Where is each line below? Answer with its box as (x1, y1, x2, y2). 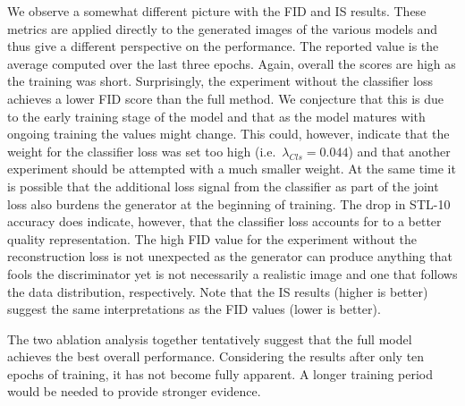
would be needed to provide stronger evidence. (7, 382, 261, 401)
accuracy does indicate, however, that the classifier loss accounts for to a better (7, 212, 442, 231)
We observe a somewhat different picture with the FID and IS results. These (7, 2, 427, 20)
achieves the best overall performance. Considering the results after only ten (7, 347, 425, 366)
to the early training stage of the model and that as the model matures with (7, 106, 426, 125)
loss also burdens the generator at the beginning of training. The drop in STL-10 (7, 194, 451, 213)
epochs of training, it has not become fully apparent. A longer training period (7, 364, 434, 383)
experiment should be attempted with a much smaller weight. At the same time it (7, 159, 456, 178)
